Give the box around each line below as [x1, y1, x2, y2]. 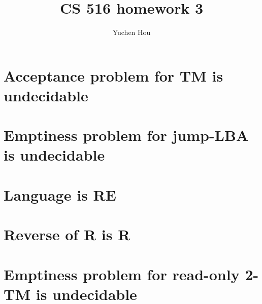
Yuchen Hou [112, 27, 151, 37]
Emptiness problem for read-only [4, 263, 240, 284]
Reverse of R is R [4, 224, 130, 245]
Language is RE [4, 184, 116, 205]
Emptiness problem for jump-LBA [4, 125, 249, 145]
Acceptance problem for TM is [4, 65, 223, 86]
